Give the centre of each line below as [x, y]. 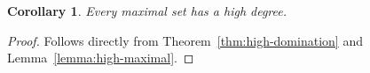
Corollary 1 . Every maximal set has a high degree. [147, 11]
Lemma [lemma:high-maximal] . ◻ [101, 58]
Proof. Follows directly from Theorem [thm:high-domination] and [185, 40]
